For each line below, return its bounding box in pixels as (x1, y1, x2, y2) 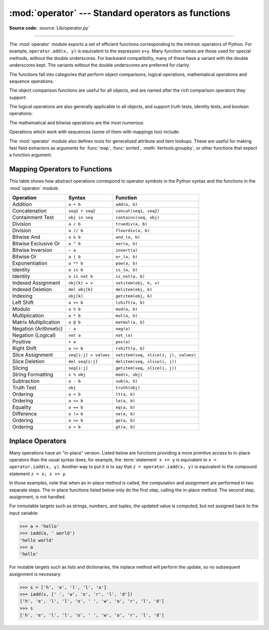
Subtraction (12, 378, 40, 385)
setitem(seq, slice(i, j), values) (115, 352, 196, 358)
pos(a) (115, 339, 131, 344)
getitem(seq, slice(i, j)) (115, 365, 177, 371)
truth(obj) (115, 385, 140, 390)
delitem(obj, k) (115, 287, 152, 292)
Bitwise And (12, 233, 41, 240)
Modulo (12, 306, 30, 313)
